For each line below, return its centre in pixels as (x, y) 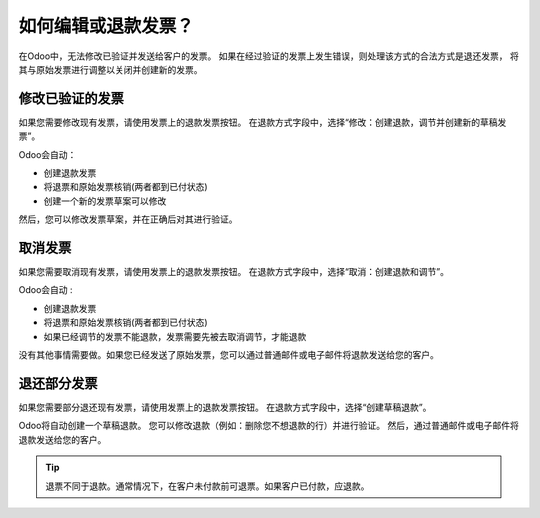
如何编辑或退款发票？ (106, 26)
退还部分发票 (58, 383)
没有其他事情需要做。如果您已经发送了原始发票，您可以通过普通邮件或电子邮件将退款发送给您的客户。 (228, 355)
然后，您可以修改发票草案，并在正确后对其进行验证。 (128, 219)
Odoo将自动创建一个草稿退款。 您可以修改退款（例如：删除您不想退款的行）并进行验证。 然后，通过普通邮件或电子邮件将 (268, 426)
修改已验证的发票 (71, 98)
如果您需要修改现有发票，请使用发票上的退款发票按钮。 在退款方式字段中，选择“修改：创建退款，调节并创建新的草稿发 (262, 122)
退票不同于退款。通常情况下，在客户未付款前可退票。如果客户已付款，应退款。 (207, 486)
